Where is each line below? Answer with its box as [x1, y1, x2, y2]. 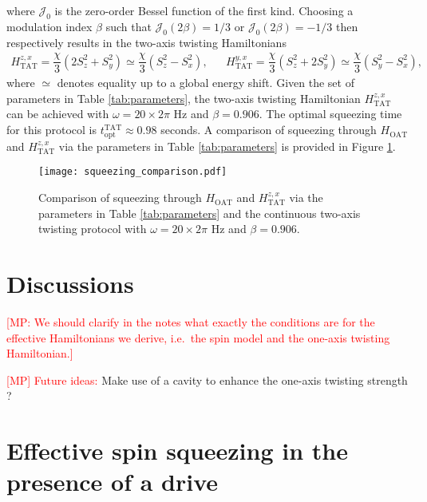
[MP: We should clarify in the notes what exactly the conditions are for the [6, 313, 375, 330]
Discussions [6, 267, 134, 300]
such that [105, 18, 152, 34]
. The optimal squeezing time [259, 105, 402, 122]
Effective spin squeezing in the [6, 434, 348, 467]
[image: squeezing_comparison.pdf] [38, 166, 227, 178]
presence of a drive [6, 465, 219, 498]
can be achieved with [6, 105, 109, 122]
